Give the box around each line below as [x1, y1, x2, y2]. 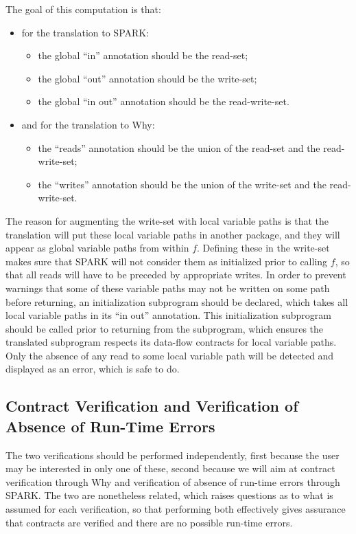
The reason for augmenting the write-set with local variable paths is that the [5, 213, 329, 227]
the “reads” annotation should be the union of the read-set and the [38, 140, 320, 155]
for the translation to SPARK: [21, 25, 150, 39]
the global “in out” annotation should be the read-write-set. [38, 94, 289, 109]
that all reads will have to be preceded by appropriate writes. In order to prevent [5, 267, 346, 282]
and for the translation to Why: [21, 117, 155, 131]
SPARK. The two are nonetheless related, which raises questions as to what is [5, 488, 333, 502]
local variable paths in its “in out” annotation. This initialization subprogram [5, 308, 331, 322]
